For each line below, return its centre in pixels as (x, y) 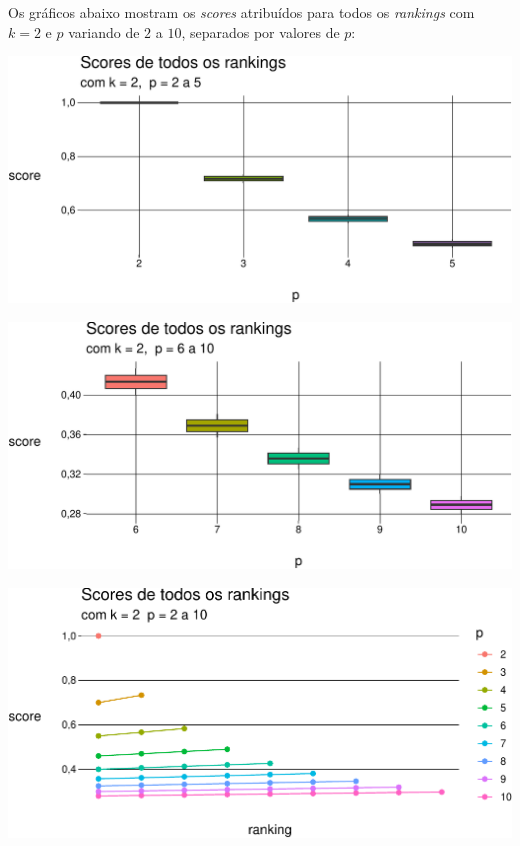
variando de (104, 31)
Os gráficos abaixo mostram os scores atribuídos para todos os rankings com (241, 12)
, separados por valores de (260, 31)
